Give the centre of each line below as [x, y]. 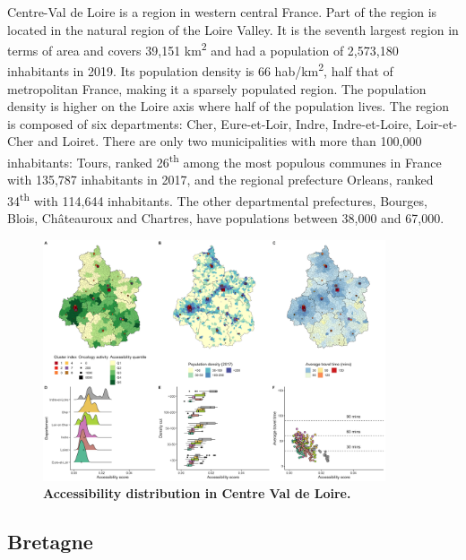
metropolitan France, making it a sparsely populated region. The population [217, 88]
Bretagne [50, 542]
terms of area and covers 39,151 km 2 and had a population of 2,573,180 [203, 49]
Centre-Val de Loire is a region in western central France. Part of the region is [222, 12]
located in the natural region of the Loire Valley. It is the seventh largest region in [233, 29]
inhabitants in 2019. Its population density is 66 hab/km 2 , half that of [200, 70]
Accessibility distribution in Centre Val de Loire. [197, 493]
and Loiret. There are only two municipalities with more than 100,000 [230, 141]
